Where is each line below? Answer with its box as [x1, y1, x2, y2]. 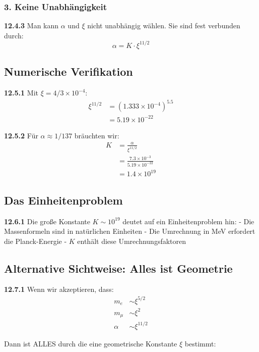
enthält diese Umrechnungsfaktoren [77, 235, 186, 246]
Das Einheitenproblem [4, 192, 123, 208]
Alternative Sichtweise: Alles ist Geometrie [4, 260, 233, 276]
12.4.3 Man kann [4, 20, 59, 31]
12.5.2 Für [4, 130, 38, 140]
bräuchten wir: [74, 130, 119, 140]
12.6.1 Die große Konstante [4, 216, 90, 226]
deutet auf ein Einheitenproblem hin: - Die [122, 216, 254, 226]
